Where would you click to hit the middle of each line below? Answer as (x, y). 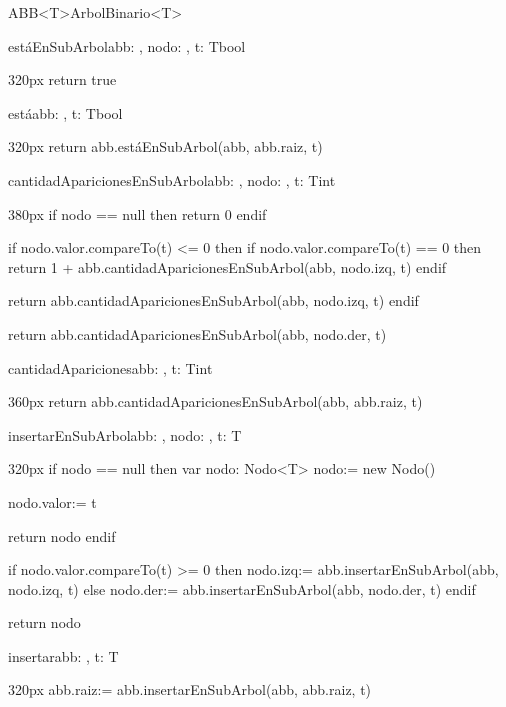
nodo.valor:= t (52, 501)
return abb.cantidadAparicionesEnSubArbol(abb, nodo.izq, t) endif (213, 300)
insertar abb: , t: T (63, 655)
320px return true (62, 79)
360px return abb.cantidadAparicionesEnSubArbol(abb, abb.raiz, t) (215, 401)
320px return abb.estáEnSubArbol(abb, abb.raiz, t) (165, 146)
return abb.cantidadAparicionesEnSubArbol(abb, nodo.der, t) (197, 333)
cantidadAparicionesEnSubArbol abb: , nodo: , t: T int (172, 179)
